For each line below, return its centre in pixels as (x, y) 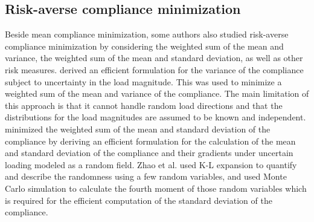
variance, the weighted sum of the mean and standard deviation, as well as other (154, 58)
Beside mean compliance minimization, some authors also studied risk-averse (147, 34)
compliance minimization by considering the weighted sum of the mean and (144, 46)
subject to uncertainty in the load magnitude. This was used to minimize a (143, 81)
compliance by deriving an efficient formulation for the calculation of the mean (150, 141)
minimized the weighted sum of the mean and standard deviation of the (138, 129)
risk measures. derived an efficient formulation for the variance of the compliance (154, 69)
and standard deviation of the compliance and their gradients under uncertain (149, 153)
